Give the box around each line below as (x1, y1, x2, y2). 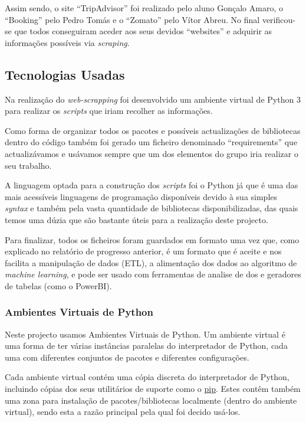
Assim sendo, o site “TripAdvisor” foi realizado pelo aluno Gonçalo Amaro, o (5, 2, 283, 14)
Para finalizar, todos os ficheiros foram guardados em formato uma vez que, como (5, 233, 300, 246)
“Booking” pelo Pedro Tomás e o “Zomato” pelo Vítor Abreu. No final (5, 13, 260, 25)
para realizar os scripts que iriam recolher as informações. (5, 104, 213, 117)
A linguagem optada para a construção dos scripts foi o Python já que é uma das (5, 179, 298, 191)
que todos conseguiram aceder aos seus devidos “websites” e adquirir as (14, 25, 272, 37)
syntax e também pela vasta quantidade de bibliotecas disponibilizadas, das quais (5, 202, 298, 214)
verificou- (262, 13, 295, 25)
